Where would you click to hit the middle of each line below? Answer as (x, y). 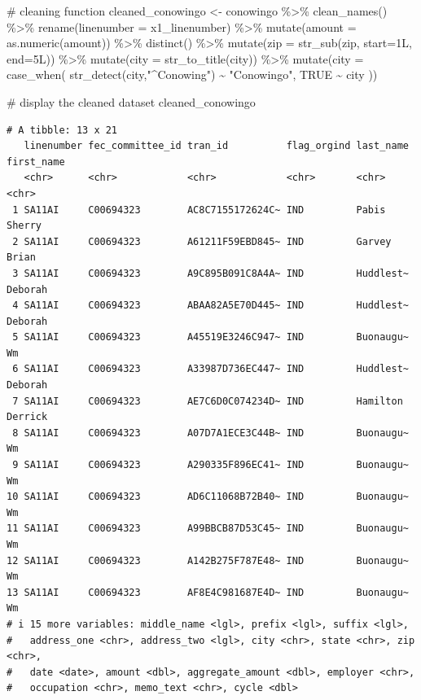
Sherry (24, 226)
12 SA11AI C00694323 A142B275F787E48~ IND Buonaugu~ (208, 560)
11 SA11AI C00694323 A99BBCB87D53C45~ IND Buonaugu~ (208, 529)
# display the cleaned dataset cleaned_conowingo (131, 101)
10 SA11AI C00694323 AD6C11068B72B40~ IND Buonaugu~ (208, 497)
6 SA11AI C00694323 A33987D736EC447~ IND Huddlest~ (210, 369)
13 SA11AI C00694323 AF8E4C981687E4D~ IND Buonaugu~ (208, 592)
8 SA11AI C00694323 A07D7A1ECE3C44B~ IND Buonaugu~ (210, 433)
